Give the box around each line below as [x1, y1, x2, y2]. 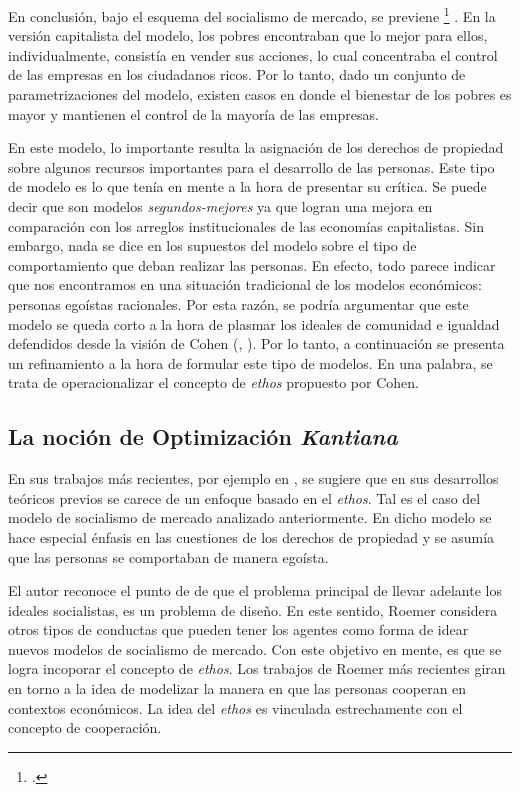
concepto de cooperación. [8, 717, 162, 738]
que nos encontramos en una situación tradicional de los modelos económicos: [8, 274, 482, 295]
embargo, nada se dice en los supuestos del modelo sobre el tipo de [8, 235, 417, 256]
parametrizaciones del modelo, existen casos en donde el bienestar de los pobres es [8, 84, 512, 105]
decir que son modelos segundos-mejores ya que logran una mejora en [8, 196, 433, 216]
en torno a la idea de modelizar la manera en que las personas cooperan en [8, 678, 467, 699]
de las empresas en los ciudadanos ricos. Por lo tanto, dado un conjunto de [8, 64, 466, 85]
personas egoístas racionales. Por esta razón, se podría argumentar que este [8, 293, 469, 314]
